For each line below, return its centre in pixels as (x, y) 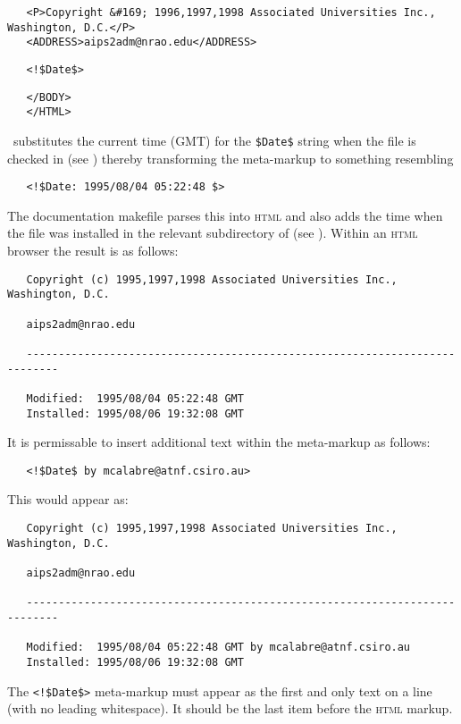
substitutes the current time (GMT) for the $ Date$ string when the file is (214, 140)
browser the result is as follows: (93, 251)
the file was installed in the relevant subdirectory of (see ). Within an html (213, 233)
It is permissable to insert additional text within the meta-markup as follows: (219, 442)
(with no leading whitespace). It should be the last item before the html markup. (230, 708)
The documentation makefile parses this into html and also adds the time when (225, 215)
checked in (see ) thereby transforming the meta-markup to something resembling (230, 158)
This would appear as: (68, 499)
